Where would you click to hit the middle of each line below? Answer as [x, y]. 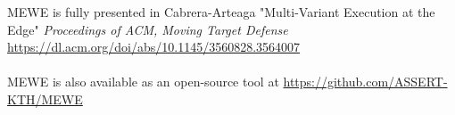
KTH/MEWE [45, 99]
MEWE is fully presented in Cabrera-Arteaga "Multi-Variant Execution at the [221, 12]
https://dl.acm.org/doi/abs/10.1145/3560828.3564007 [154, 47]
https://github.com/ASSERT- [365, 82]
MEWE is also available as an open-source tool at [143, 82]
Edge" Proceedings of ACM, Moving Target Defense [148, 29]
